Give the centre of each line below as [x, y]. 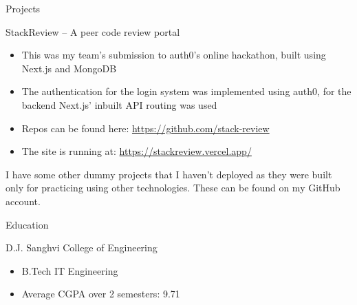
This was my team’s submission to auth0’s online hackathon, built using [174, 55]
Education [27, 224]
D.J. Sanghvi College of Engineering [82, 248]
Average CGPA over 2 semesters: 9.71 [101, 294]
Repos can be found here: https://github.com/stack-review [145, 128]
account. [23, 201]
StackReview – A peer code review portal [93, 31]
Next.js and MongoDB [69, 68]
